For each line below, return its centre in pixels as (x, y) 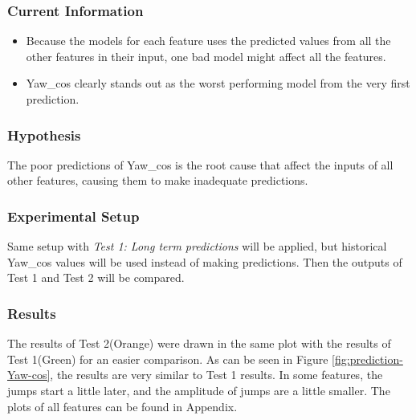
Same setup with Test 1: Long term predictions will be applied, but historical (197, 246)
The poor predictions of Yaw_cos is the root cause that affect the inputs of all (200, 164)
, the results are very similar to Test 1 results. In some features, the (216, 375)
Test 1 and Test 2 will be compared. (96, 277)
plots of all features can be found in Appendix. (122, 406)
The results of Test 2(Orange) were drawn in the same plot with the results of (199, 343)
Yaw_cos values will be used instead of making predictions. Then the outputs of (205, 261)
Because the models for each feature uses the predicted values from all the (208, 41)
